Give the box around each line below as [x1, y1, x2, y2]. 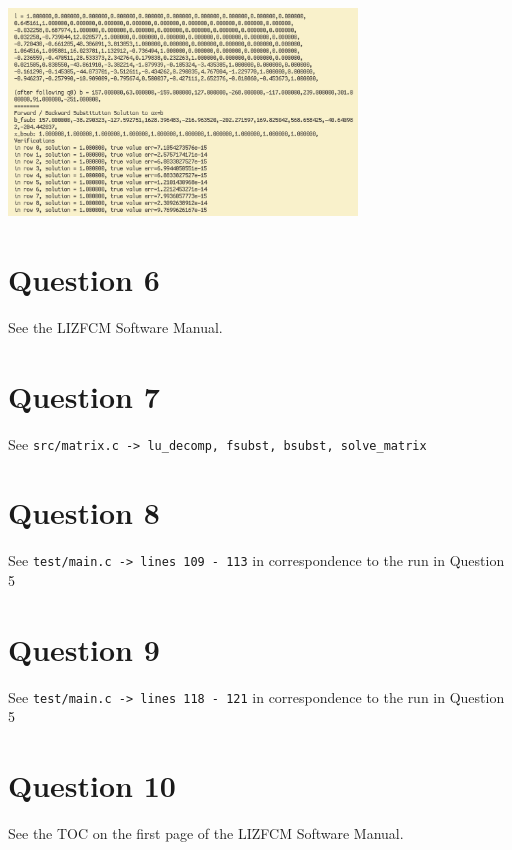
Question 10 [8, 765, 176, 806]
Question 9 [8, 628, 160, 669]
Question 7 [8, 375, 160, 416]
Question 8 [8, 492, 160, 533]
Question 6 [8, 258, 160, 299]
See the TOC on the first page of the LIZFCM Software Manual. [8, 823, 404, 844]
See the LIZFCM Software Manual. [8, 316, 223, 337]
